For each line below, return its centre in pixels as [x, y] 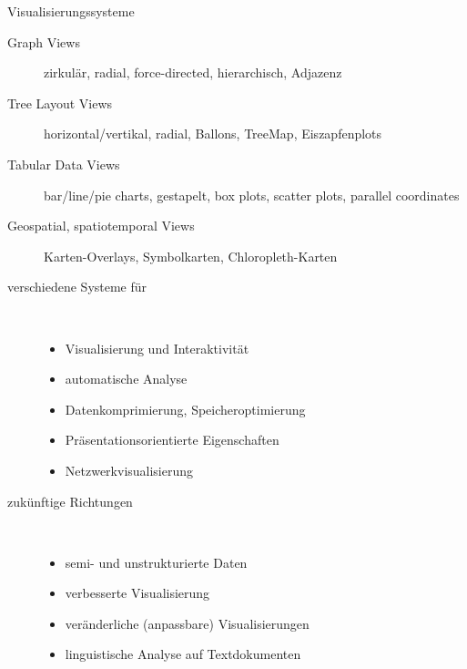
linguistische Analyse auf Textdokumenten [183, 654]
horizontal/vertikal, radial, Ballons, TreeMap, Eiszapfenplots [213, 134]
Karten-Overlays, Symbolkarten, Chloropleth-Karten [191, 256]
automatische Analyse [126, 379]
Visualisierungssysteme [71, 11]
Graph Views [44, 41]
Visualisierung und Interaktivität [157, 348]
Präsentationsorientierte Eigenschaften [172, 440]
